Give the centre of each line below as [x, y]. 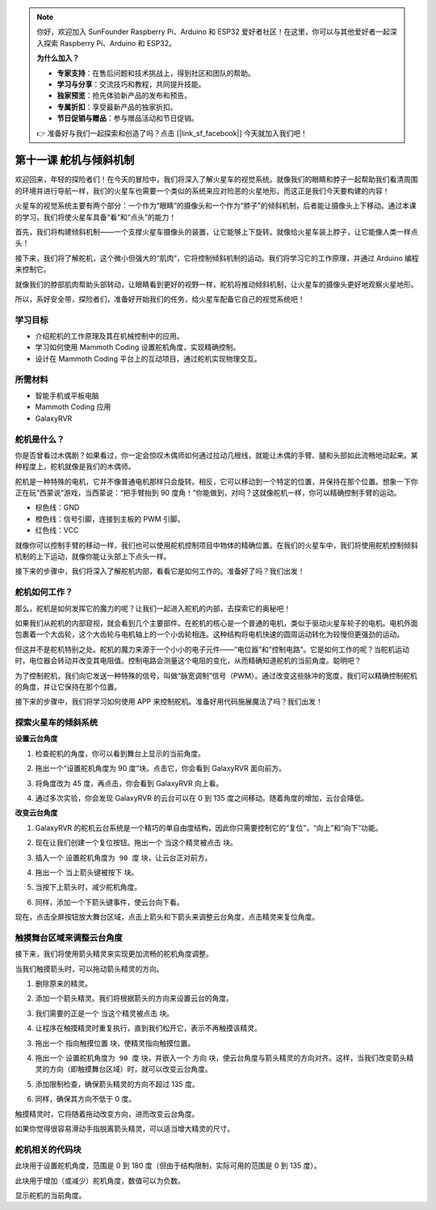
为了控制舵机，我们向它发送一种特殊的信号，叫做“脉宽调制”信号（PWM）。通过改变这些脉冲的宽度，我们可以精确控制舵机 [216, 675]
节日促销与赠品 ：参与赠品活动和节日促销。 [128, 118]
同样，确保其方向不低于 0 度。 [86, 1099]
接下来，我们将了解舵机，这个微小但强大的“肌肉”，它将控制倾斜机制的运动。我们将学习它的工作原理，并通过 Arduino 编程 [217, 258]
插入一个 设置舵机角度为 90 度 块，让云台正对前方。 [124, 857]
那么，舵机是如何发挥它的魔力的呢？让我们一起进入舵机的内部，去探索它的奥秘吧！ [153, 608]
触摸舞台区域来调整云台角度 [69, 937]
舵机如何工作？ [44, 592]
